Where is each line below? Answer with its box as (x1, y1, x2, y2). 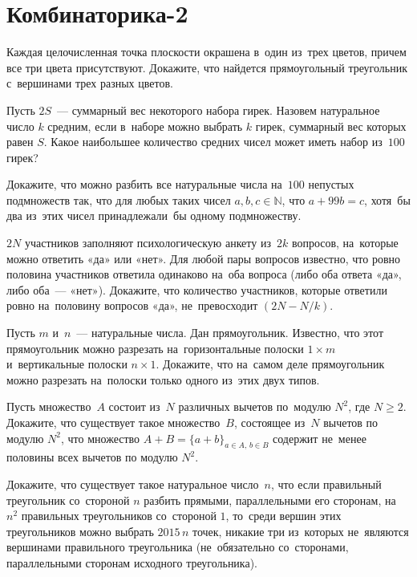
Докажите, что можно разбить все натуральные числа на (6, 176, 282, 193)
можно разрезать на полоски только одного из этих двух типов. (6, 371, 320, 388)
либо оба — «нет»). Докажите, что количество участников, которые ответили (6, 281, 387, 298)
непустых (308, 176, 354, 193)
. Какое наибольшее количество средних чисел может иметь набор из (43, 133, 383, 150)
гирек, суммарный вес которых (255, 117, 407, 134)
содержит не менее (273, 429, 366, 446)
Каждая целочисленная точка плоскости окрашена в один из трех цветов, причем (6, 43, 407, 60)
